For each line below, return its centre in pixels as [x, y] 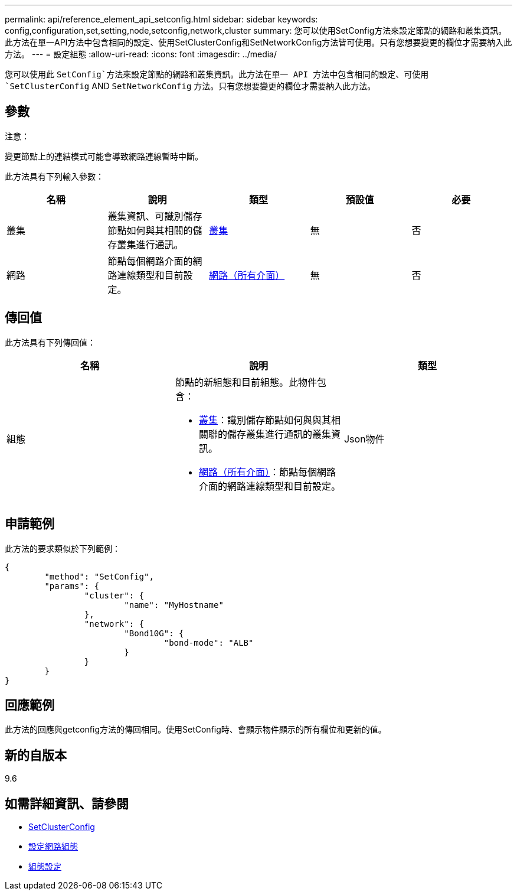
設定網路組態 [53, 847]
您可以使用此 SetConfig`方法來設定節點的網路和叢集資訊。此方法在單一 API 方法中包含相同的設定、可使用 [217, 74]
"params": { [72, 586]
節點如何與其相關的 [150, 230]
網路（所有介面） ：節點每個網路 [267, 472]
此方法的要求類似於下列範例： [63, 548]
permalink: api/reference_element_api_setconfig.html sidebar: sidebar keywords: [161, 19]
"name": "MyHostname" [174, 605]
